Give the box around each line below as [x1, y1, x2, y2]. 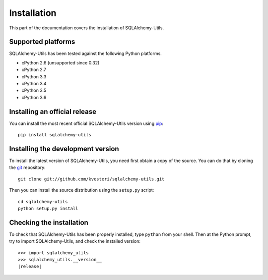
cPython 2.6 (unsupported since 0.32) [21, 59, 100, 65]
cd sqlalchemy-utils [18, 199, 68, 204]
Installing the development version [9, 144, 119, 153]
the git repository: [9, 165, 46, 170]
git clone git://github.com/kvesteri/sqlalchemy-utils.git [18, 176, 165, 182]
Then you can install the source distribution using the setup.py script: [9, 187, 154, 193]
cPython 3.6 [21, 94, 47, 100]
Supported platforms [9, 38, 75, 46]
